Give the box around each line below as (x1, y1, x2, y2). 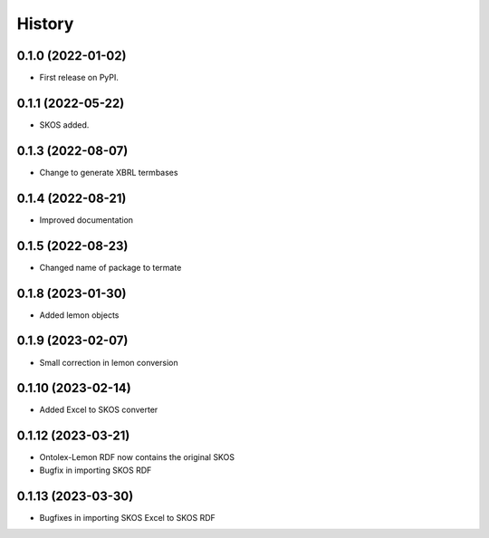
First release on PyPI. (39, 72, 120, 83)
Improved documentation (39, 214, 134, 226)
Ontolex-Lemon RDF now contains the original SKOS (39, 452, 235, 463)
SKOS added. (39, 119, 90, 130)
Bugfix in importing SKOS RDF (39, 465, 152, 476)
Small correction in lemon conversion (39, 357, 178, 368)
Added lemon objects (39, 309, 120, 321)
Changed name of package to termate (39, 262, 182, 273)
